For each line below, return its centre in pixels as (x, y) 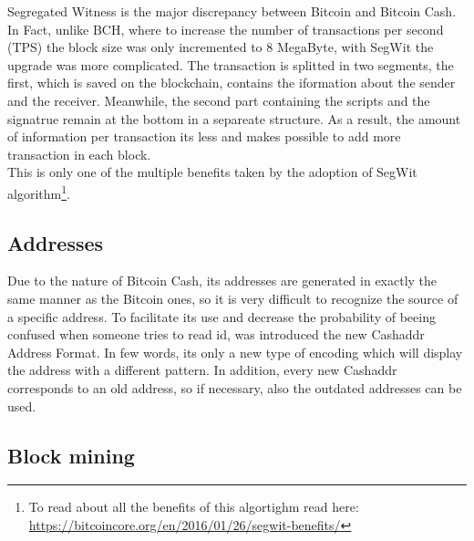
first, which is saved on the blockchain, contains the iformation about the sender (232, 83)
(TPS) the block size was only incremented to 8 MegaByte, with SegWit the (221, 47)
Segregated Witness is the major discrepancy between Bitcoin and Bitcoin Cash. (232, 11)
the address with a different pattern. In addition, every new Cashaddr (202, 370)
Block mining (71, 455)
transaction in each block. (79, 154)
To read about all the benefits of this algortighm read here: (194, 507)
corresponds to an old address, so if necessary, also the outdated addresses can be (235, 387)
